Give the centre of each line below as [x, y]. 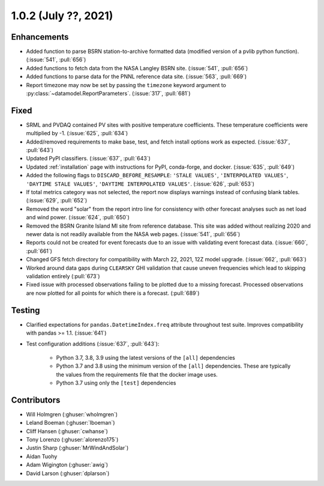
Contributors [36, 400]
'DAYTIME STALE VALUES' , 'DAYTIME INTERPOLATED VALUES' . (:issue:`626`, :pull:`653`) [140, 184]
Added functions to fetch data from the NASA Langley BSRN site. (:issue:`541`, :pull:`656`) [137, 68]
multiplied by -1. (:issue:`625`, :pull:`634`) [77, 133]
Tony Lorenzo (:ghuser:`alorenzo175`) [72, 440]
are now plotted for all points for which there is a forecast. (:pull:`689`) [113, 293]
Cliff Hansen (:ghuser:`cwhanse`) [67, 431]
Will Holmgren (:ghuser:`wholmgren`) [72, 414]
